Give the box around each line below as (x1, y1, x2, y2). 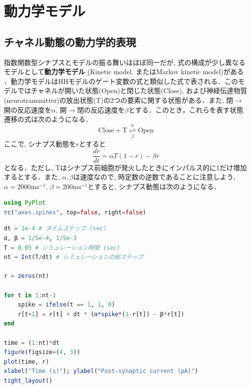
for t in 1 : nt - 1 (4, 291, 56, 299)
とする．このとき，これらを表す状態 (128, 104, 244, 114)
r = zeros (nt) (4, 273, 49, 280)
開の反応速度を (4, 104, 51, 114)
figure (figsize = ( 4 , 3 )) (4, 349, 80, 356)
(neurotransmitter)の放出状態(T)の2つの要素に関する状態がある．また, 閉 (4, 95, 234, 105)
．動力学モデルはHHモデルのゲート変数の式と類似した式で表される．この (4, 76, 238, 86)
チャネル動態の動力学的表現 (4, 34, 136, 49)
